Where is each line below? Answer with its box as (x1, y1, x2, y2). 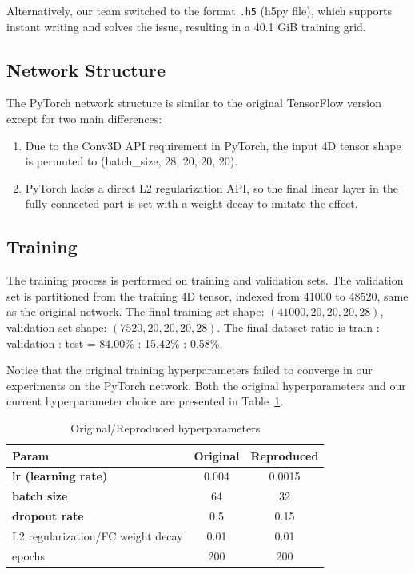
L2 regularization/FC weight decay (12, 527, 183, 544)
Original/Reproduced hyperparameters (70, 419, 261, 436)
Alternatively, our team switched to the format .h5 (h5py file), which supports (6, 2, 392, 18)
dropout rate (12, 508, 84, 524)
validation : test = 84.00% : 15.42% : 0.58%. (6, 334, 223, 351)
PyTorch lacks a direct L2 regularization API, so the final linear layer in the (25, 179, 398, 196)
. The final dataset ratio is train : (217, 319, 380, 335)
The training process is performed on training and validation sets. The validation (6, 272, 404, 289)
